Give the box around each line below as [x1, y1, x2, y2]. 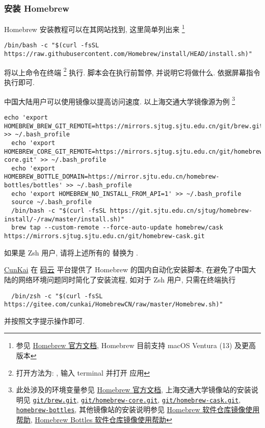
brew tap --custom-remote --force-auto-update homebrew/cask [11, 224, 223, 232]
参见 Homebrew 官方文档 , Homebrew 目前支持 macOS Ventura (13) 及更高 [16, 340, 256, 351]
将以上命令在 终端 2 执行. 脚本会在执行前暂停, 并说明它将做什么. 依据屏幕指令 [4, 65, 260, 77]
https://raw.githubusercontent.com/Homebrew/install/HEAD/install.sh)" [4, 50, 252, 58]
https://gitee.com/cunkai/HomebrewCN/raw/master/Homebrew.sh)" [4, 301, 223, 308]
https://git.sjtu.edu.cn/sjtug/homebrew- [110, 207, 252, 215]
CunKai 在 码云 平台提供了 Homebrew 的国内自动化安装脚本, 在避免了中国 [4, 264, 249, 275]
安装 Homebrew [4, 2, 69, 14]
